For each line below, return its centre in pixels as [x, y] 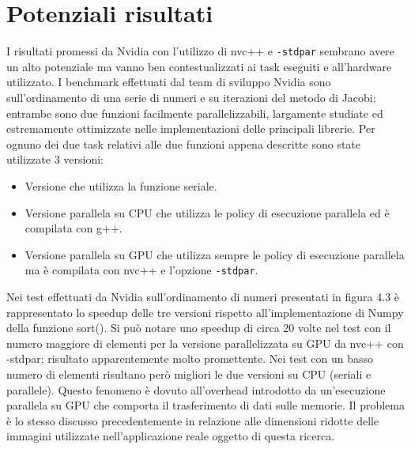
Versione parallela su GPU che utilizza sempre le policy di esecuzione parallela [215, 254]
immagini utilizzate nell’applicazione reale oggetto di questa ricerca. [171, 436]
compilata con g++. [74, 228]
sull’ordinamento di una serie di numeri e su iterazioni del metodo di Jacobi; [191, 97]
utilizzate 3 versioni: [55, 159]
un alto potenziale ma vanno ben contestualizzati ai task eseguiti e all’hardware [199, 66]
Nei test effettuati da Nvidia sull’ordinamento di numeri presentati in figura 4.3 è [203, 296]
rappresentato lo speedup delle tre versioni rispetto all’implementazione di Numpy [205, 312]
